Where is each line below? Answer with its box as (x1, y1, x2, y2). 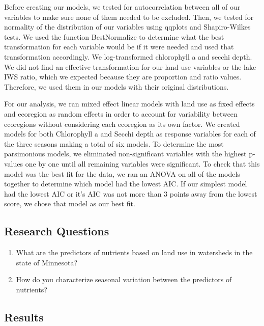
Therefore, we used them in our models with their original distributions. (4, 81, 229, 92)
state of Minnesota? (16, 257, 78, 267)
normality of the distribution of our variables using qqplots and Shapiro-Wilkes (4, 21, 251, 32)
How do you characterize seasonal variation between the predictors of (16, 274, 232, 285)
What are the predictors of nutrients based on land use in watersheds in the (16, 247, 253, 258)
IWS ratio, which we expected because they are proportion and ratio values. (4, 71, 242, 82)
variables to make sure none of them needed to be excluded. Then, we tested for (4, 11, 254, 22)
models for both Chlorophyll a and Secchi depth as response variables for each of (4, 128, 256, 139)
